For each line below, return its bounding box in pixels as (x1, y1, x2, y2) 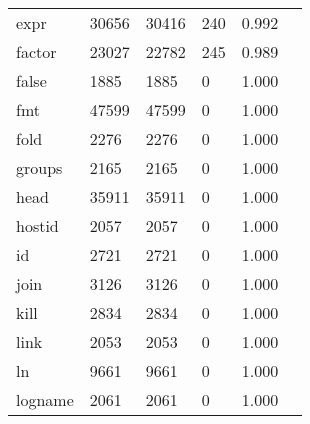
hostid (16, 214, 59, 237)
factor (16, 40, 57, 63)
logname (16, 388, 74, 411)
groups (16, 156, 63, 179)
